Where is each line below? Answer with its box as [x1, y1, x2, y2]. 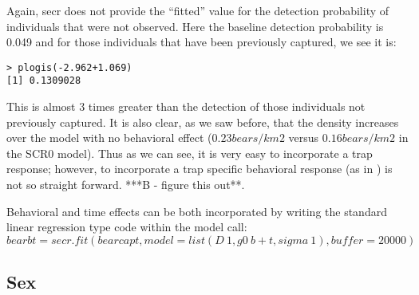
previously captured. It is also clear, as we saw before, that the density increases [6, 113, 399, 130]
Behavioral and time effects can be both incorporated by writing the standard [6, 203, 387, 219]
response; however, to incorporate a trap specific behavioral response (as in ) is [6, 160, 393, 177]
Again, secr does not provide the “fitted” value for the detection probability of [6, 2, 389, 18]
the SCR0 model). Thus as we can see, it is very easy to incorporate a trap [6, 144, 373, 161]
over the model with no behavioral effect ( [6, 129, 212, 146]
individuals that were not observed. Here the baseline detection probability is [6, 18, 384, 34]
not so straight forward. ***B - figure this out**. [6, 176, 245, 193]
